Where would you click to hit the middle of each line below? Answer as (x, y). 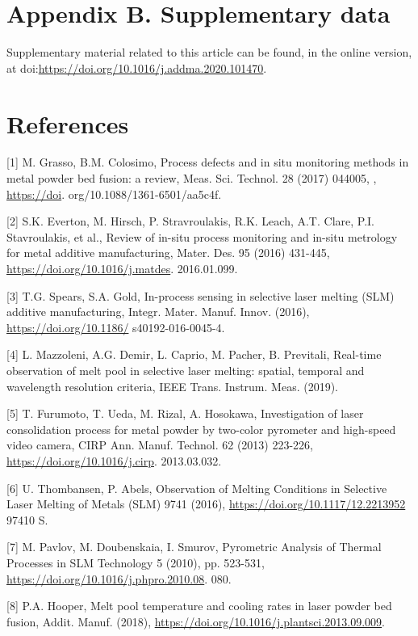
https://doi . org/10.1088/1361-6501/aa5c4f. (114, 194)
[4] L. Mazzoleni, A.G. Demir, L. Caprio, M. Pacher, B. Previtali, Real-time (194, 354)
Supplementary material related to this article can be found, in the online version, (209, 52)
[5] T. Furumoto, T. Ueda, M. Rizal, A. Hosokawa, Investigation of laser (185, 413)
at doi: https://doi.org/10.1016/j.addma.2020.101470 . (137, 67)
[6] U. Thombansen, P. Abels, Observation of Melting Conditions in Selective (197, 488)
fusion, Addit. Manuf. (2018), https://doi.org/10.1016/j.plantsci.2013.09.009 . (196, 621)
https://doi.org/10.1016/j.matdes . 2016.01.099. (122, 268)
